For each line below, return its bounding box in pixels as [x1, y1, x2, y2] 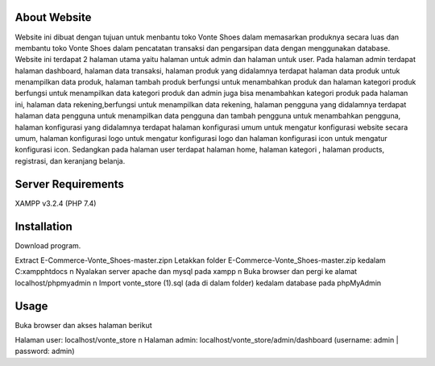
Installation [14, 219, 72, 233]
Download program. [14, 240, 81, 250]
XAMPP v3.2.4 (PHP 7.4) [14, 198, 97, 208]
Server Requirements [14, 177, 125, 191]
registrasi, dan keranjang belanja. [14, 156, 126, 165]
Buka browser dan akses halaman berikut [14, 320, 152, 330]
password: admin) [14, 347, 75, 356]
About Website [14, 10, 92, 24]
